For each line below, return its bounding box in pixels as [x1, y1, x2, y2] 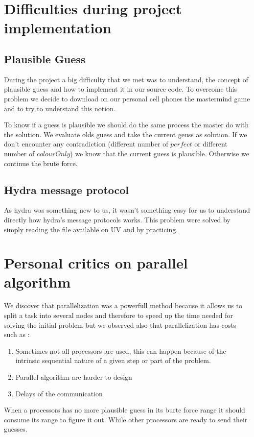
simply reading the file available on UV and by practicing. [4, 224, 178, 234]
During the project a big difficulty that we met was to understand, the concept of [4, 74, 249, 84]
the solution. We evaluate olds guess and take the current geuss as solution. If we [4, 129, 247, 139]
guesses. [4, 424, 27, 434]
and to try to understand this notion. [4, 103, 115, 113]
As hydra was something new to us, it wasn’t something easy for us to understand [4, 205, 250, 215]
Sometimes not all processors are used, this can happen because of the [15, 345, 226, 356]
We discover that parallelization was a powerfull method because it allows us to [4, 300, 242, 311]
